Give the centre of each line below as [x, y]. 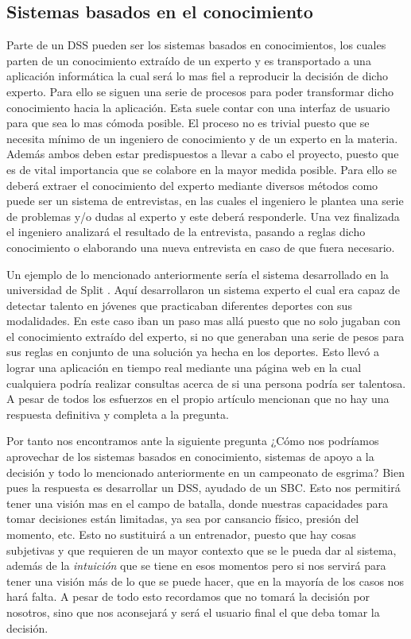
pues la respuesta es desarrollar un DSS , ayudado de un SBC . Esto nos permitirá [204, 488]
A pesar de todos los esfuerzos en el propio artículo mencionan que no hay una [198, 399]
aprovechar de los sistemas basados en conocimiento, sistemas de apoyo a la [190, 457]
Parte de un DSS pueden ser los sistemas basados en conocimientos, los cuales [196, 45]
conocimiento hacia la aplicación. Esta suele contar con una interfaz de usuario [198, 107]
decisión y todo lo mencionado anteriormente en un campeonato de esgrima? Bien [205, 472]
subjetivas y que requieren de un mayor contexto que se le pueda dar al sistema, [202, 550]
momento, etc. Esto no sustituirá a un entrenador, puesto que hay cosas [181, 534]
